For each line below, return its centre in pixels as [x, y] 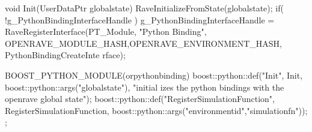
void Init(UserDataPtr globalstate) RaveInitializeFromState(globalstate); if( [144, 8]
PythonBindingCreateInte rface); [65, 55]
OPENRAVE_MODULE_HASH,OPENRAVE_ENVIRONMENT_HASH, [143, 43]
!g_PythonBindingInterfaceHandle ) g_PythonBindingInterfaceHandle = [140, 19]
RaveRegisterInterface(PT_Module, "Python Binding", [106, 31]
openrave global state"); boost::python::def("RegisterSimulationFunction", [140, 99]
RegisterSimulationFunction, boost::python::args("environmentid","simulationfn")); [156, 110]
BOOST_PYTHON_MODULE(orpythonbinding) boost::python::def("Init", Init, [154, 75]
